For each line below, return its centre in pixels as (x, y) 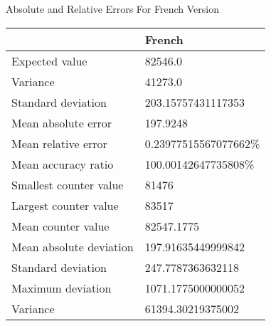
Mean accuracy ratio (63, 164)
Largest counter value (65, 205)
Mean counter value (60, 226)
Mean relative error (59, 143)
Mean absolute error (62, 122)
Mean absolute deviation (73, 246)
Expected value (49, 61)
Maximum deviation (62, 288)
